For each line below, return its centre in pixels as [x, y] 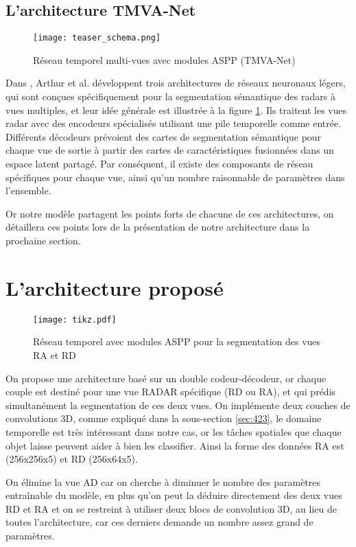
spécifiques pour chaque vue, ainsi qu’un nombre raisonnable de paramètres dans [175, 177]
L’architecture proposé [115, 287]
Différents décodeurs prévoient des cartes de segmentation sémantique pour [164, 136]
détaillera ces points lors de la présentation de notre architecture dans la [158, 227]
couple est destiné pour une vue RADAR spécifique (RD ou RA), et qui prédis [171, 392]
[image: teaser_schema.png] [97, 38]
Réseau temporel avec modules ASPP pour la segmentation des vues [177, 341]
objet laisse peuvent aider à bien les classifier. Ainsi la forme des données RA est [175, 445]
